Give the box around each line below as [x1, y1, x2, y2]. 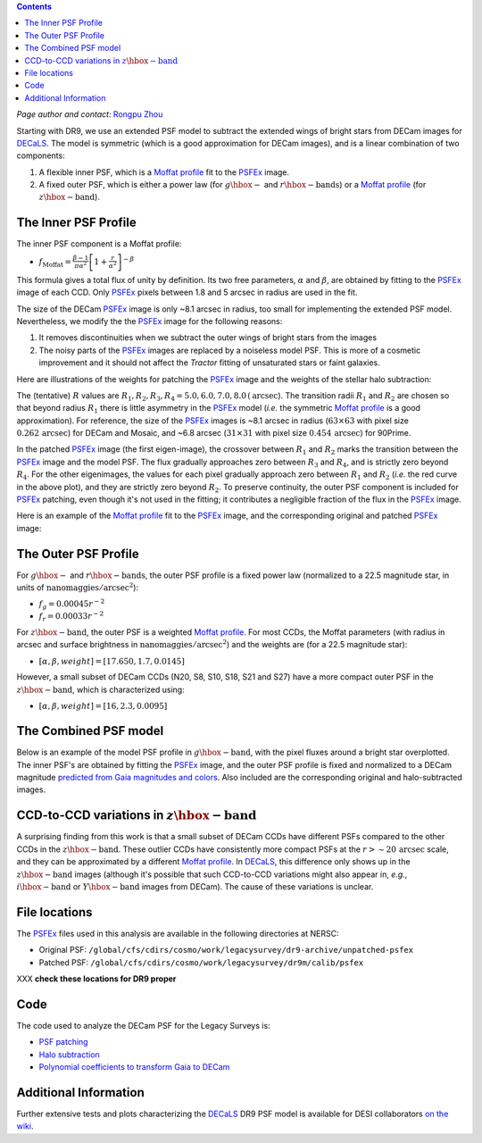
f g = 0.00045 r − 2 [38, 597, 105, 612]
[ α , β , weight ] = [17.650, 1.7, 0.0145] [38, 656, 185, 666]
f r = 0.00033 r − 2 [38, 610, 104, 624]
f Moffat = [38, 256, 71, 269]
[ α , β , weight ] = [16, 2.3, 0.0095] [38, 701, 168, 712]
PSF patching [38, 1037, 88, 1047]
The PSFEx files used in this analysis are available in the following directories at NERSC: [16, 928, 339, 939]
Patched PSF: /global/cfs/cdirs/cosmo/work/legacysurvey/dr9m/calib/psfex [38, 956, 364, 968]
